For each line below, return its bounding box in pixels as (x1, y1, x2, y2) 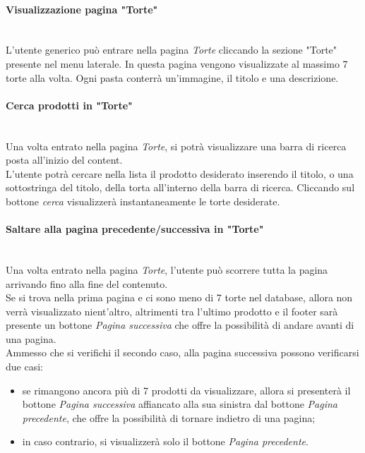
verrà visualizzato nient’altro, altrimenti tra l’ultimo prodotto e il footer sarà (6, 303, 338, 318)
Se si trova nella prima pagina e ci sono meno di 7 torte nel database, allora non (6, 290, 353, 305)
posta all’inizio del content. (6, 152, 123, 167)
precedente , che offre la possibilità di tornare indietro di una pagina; (22, 410, 316, 425)
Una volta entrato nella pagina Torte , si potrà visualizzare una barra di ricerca (6, 138, 347, 153)
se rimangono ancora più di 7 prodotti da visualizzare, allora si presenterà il (22, 382, 351, 397)
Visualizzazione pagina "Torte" (6, 1, 158, 16)
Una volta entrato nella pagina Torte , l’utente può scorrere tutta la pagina (6, 262, 328, 277)
